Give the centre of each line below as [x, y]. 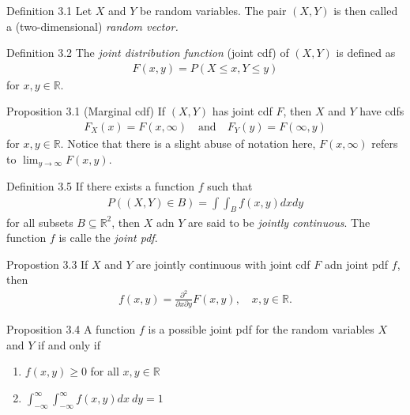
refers [385, 143]
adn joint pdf [356, 264]
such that [230, 186]
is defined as [366, 53]
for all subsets [40, 222]
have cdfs [382, 111]
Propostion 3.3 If [47, 264]
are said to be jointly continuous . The [279, 222]
